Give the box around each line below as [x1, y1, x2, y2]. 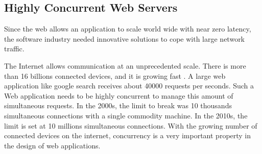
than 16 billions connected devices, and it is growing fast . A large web [4, 70, 226, 81]
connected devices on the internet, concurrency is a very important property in [4, 130, 251, 141]
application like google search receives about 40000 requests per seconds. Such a [4, 80, 254, 91]
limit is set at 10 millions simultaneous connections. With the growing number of [4, 120, 257, 131]
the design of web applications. [4, 140, 101, 150]
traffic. [4, 43, 25, 54]
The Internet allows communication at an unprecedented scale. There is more [4, 60, 246, 71]
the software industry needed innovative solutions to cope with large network [4, 33, 245, 44]
